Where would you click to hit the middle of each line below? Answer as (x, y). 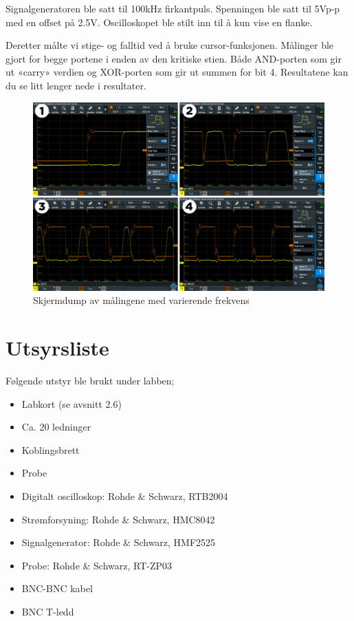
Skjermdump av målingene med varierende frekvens (141, 300)
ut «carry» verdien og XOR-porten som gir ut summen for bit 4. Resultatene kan (177, 72)
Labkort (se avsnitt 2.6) (71, 403)
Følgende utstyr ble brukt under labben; (90, 380)
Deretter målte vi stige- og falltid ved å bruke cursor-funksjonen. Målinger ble (170, 45)
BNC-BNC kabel (57, 588)
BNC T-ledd (48, 611)
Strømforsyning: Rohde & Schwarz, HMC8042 (118, 519)
